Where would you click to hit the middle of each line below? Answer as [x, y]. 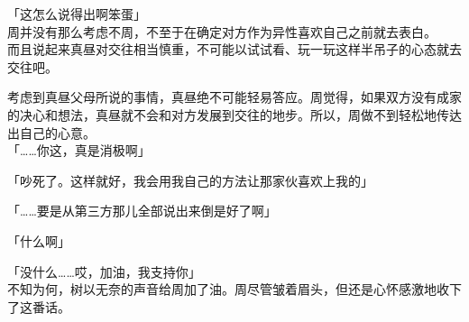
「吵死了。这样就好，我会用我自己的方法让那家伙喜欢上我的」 [190, 180]
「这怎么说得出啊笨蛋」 [77, 14]
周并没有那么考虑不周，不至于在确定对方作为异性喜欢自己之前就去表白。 [222, 31]
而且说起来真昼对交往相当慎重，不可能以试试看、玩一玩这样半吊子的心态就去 [234, 49]
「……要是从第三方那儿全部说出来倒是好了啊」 [142, 211]
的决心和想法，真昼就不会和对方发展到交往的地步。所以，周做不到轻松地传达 [234, 114]
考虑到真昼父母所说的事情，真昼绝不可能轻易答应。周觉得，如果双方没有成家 [234, 97]
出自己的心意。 [51, 132]
